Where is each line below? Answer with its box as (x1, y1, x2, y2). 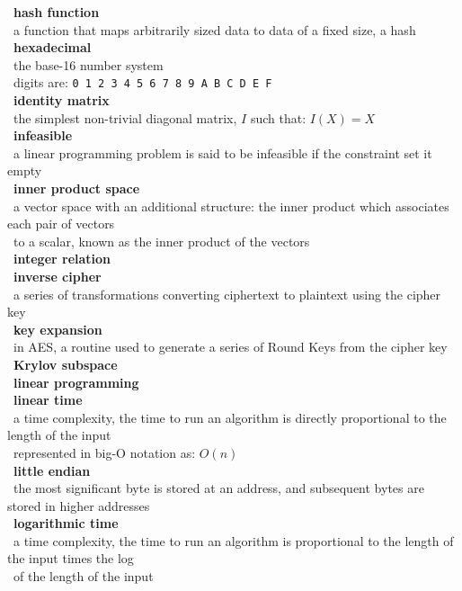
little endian (13, 461, 91, 479)
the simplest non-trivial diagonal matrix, (13, 108, 237, 127)
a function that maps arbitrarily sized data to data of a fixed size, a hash (13, 20, 416, 39)
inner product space (13, 179, 140, 197)
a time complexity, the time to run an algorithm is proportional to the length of (13, 531, 454, 550)
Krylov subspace (13, 354, 118, 373)
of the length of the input (13, 567, 154, 586)
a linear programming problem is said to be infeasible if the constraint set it (13, 143, 432, 162)
